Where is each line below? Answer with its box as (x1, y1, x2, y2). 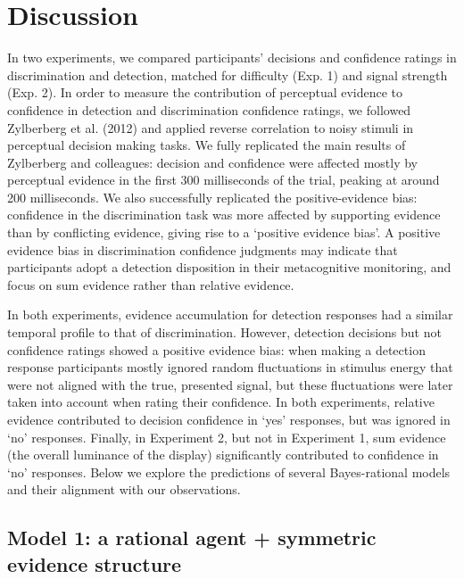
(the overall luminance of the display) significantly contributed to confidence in (7, 445, 439, 464)
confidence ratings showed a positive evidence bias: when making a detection (7, 340, 426, 359)
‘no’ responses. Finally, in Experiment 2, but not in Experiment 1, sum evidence (7, 427, 446, 446)
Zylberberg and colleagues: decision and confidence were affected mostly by (7, 153, 418, 171)
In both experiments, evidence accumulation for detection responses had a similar (7, 305, 453, 324)
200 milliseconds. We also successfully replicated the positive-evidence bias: (7, 187, 418, 206)
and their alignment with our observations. (7, 480, 241, 499)
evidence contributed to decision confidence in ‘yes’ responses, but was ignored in (7, 410, 451, 428)
